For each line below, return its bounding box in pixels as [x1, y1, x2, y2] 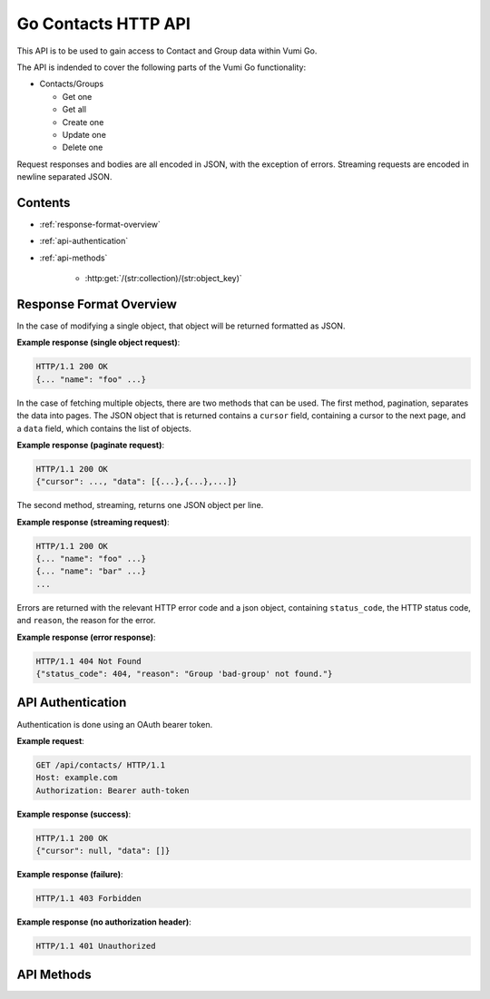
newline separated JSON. [16, 171, 113, 182]
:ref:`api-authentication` [39, 236, 129, 247]
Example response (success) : [16, 808, 132, 819]
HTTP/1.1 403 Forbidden [35, 894, 142, 903]
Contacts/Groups [39, 78, 104, 90]
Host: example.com [35, 772, 118, 783]
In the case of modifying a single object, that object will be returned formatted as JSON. [16, 320, 346, 331]
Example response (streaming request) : [16, 516, 170, 527]
